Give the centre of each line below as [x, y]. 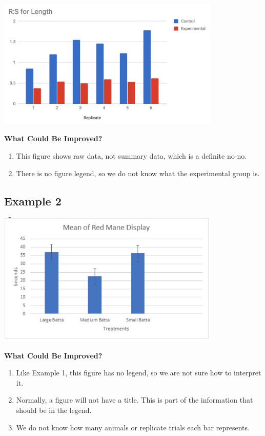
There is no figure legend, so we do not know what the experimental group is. [138, 173]
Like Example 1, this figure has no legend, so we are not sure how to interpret [139, 373]
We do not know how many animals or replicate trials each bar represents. [133, 427]
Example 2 [33, 201]
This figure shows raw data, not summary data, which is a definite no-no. [131, 156]
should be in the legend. [54, 410]
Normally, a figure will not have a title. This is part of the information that [135, 400]
